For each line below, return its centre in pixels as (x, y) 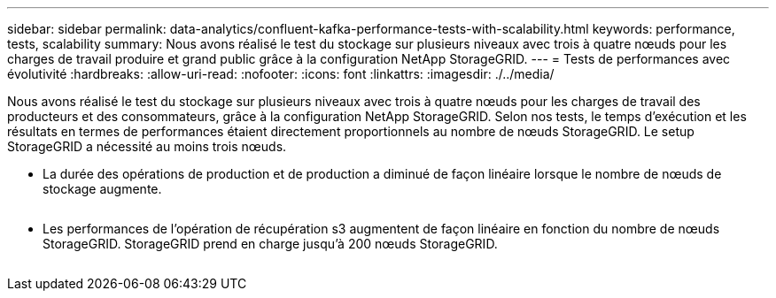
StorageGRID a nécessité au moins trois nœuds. (147, 146)
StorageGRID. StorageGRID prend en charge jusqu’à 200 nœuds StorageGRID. (270, 244)
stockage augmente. (102, 189)
